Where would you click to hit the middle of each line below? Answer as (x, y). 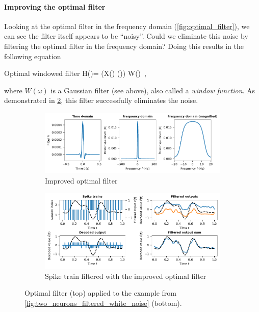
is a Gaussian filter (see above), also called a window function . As (153, 90)
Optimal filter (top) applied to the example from (100, 293)
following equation (33, 56)
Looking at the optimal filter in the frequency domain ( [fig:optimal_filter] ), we (127, 26)
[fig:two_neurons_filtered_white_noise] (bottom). (103, 303)
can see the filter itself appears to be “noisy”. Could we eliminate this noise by (126, 36)
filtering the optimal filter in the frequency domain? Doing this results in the (124, 46)
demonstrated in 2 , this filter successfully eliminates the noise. (101, 100)
